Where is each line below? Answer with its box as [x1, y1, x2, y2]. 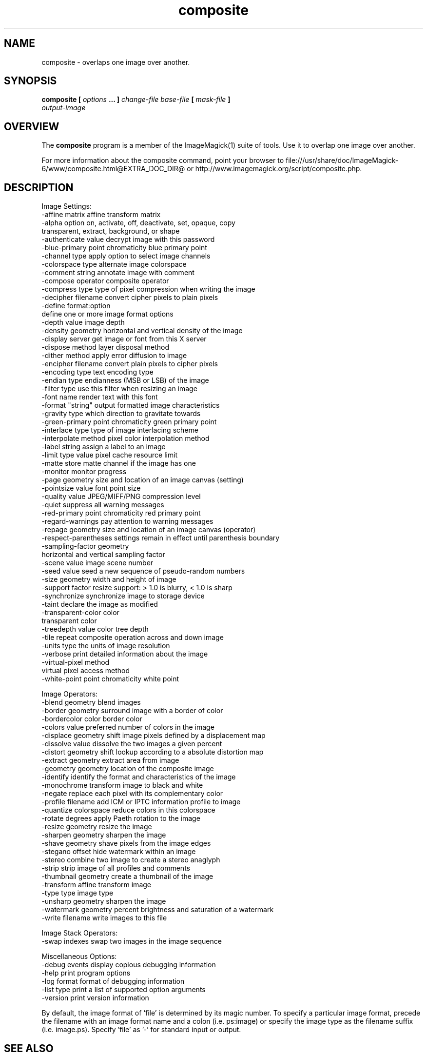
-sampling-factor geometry [41, 542, 129, 551]
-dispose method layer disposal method [41, 343, 169, 352]
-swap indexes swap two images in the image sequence [41, 937, 222, 946]
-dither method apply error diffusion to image [41, 351, 187, 360]
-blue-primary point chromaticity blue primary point [41, 243, 207, 252]
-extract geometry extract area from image [41, 756, 179, 765]
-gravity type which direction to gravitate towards [41, 409, 201, 418]
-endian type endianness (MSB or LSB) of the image [41, 376, 209, 385]
